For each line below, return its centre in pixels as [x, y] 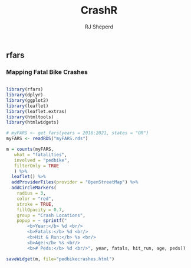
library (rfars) [25, 89]
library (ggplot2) [27, 100]
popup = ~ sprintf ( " [42, 221]
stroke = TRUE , [35, 204]
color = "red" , [35, 199]
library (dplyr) [25, 95]
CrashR [99, 10]
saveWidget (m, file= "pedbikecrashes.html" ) [60, 259]
